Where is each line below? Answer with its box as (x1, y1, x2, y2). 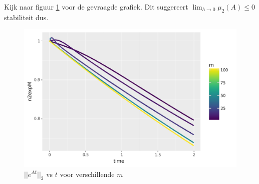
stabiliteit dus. (4, 12, 49, 22)
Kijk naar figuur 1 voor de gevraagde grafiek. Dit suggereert (4, 2, 188, 12)
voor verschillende (60, 168, 115, 179)
